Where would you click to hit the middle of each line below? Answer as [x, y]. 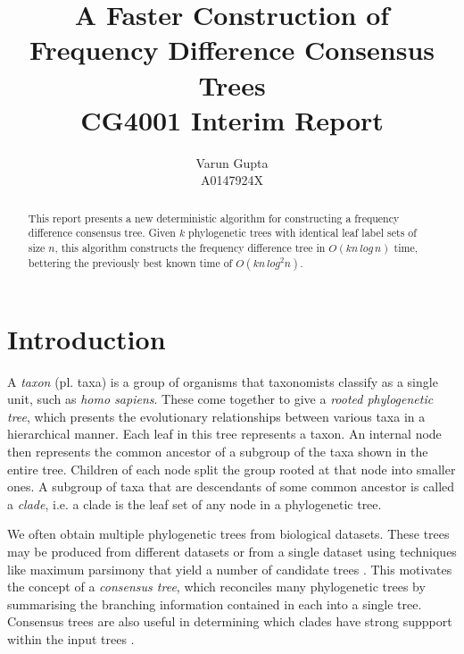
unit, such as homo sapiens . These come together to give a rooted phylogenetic [220, 399]
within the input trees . [71, 638]
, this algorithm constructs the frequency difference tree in [190, 247]
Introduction [87, 338]
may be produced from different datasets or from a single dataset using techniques [232, 551]
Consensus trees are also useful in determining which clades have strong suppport [230, 621]
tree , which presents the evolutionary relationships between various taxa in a [216, 416]
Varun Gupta [232, 162]
